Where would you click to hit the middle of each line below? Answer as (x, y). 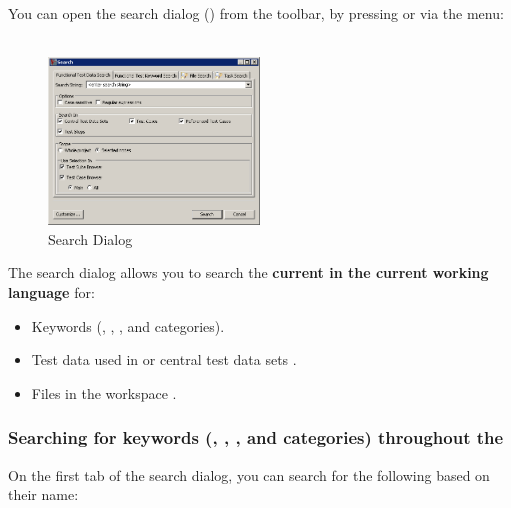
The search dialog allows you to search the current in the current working (248, 272)
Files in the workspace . (104, 392)
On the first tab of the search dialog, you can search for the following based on (249, 474)
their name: (43, 494)
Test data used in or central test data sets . (164, 359)
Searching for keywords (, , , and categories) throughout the (256, 437)
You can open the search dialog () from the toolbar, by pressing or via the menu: (256, 13)
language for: (51, 292)
